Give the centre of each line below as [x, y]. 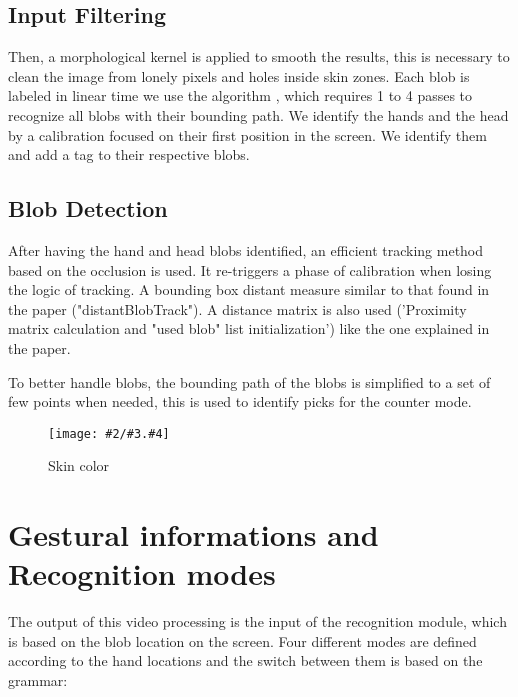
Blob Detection [88, 208]
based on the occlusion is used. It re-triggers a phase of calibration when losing [250, 269]
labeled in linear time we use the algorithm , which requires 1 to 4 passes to [240, 95]
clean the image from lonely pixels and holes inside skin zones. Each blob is [239, 75]
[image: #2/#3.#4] [109, 433]
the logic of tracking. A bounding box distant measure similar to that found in [249, 289]
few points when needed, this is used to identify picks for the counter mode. [240, 401]
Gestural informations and [193, 534]
